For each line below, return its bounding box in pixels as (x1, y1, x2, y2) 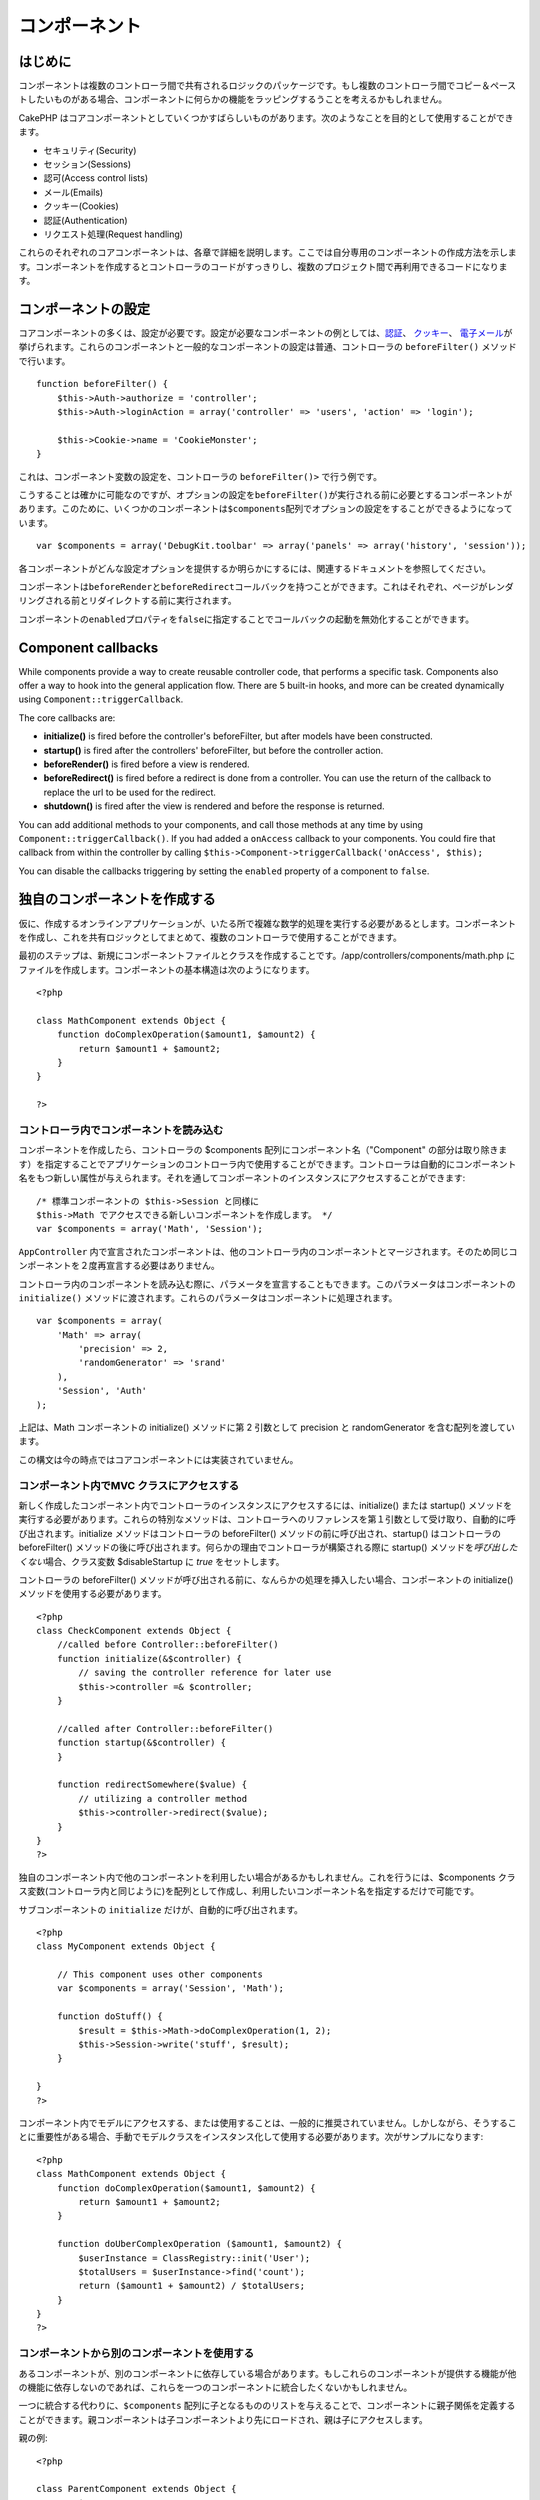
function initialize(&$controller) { (56, 1653, 242, 1664)
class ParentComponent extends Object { (36, 2483, 237, 2495)
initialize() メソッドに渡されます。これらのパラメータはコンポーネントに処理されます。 (18, 1291, 398, 1304)
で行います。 (18, 355, 71, 367)
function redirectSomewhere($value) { (56, 1779, 248, 1790)
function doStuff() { (56, 2011, 164, 2022)
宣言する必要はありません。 (105, 1260, 220, 1272)
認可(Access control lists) (43, 172, 149, 184)
